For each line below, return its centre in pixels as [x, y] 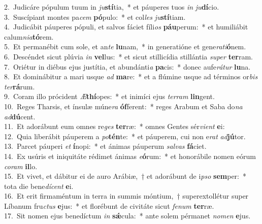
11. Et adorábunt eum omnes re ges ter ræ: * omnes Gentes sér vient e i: [114, 126]
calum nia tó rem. [29, 36]
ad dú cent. [20, 116]
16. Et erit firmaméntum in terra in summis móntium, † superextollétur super [126, 196]
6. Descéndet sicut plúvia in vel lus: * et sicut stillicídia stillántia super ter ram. [128, 56]
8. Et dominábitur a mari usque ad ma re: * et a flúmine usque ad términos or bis [131, 76]
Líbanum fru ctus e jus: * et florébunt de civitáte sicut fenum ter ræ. [109, 205]
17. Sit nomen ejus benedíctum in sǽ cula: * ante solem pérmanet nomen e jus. [127, 216]
